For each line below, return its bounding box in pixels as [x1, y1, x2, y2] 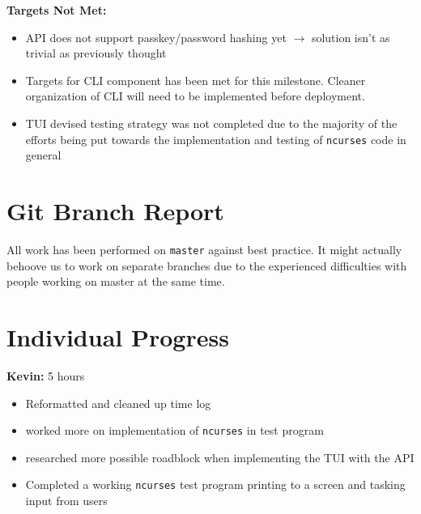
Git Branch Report [6, 194, 224, 227]
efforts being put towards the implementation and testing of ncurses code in [25, 130, 406, 147]
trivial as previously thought [25, 45, 167, 62]
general [25, 147, 62, 164]
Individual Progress [6, 320, 229, 353]
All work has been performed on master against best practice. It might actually [6, 240, 402, 257]
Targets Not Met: [6, 2, 107, 18]
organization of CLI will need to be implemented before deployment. [25, 87, 365, 104]
